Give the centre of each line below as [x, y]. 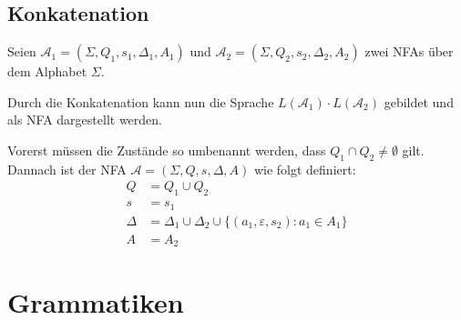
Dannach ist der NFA [67, 169]
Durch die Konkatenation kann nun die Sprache [141, 101]
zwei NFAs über [409, 51]
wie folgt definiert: [305, 169]
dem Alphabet [47, 71]
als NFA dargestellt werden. [85, 120]
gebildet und [419, 101]
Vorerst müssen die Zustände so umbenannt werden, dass [167, 150]
